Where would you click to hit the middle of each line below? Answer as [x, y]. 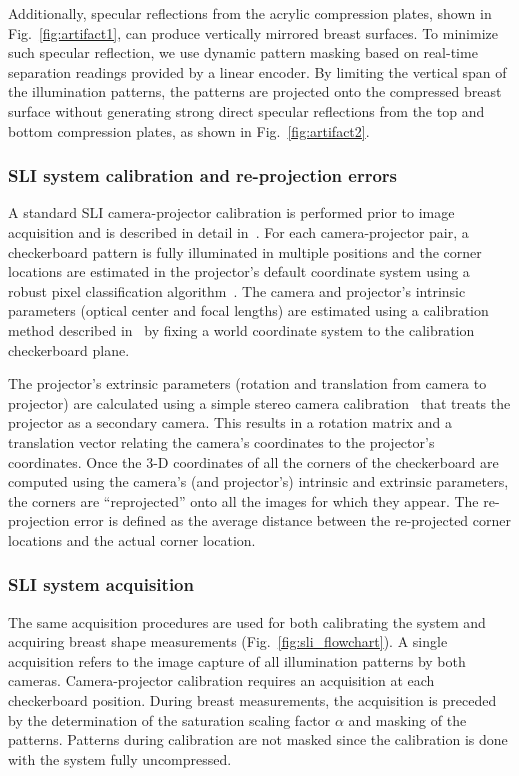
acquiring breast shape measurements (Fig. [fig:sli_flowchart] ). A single [228, 641]
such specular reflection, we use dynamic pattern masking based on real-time [243, 52]
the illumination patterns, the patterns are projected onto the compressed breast [255, 91]
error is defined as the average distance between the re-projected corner [292, 520]
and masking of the [407, 719]
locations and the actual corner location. [132, 539]
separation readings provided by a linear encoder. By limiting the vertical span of [257, 71]
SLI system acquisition [101, 584]
